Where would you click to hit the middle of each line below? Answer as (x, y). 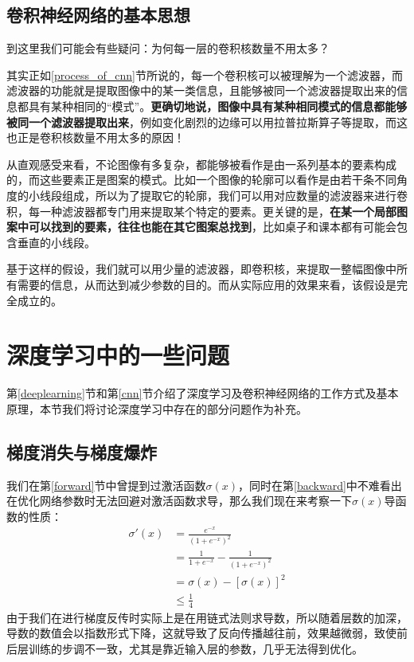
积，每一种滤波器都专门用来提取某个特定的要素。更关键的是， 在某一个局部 (201, 211)
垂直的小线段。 (56, 242)
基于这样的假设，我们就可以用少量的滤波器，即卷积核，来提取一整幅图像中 (201, 269)
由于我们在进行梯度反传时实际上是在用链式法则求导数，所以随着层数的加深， (207, 617)
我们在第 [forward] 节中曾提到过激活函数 (106, 485)
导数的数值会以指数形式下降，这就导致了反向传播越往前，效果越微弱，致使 (201, 633)
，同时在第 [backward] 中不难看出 (320, 485)
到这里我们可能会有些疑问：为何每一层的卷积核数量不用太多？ (168, 48)
